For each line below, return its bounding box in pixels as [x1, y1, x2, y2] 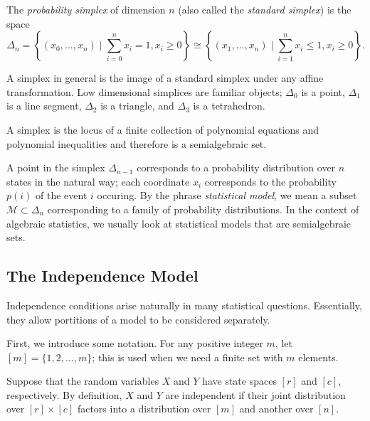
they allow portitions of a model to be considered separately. [6, 311, 270, 326]
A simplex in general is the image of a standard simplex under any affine [6, 70, 324, 85]
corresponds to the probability [204, 174, 337, 188]
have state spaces [202, 373, 277, 388]
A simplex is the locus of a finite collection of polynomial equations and [6, 122, 319, 137]
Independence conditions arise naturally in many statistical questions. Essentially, [6, 297, 362, 312]
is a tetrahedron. [193, 98, 265, 113]
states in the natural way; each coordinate [6, 174, 190, 188]
